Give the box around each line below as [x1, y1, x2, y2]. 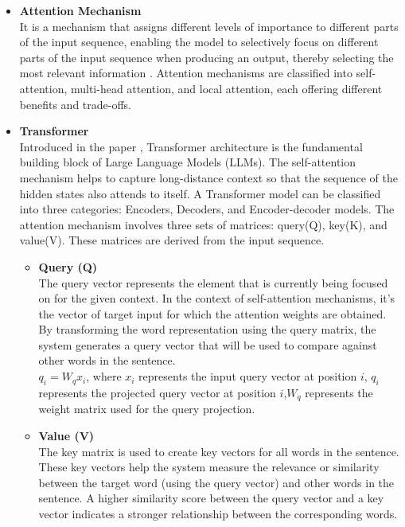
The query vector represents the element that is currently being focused [38, 274, 388, 291]
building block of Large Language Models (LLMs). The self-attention [19, 154, 356, 170]
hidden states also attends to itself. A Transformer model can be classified [19, 185, 381, 201]
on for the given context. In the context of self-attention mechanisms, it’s [38, 290, 395, 306]
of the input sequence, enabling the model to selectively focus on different [19, 33, 379, 50]
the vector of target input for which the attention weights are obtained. [38, 305, 387, 322]
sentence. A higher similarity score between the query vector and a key [38, 490, 384, 506]
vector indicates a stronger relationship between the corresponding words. [38, 505, 398, 521]
